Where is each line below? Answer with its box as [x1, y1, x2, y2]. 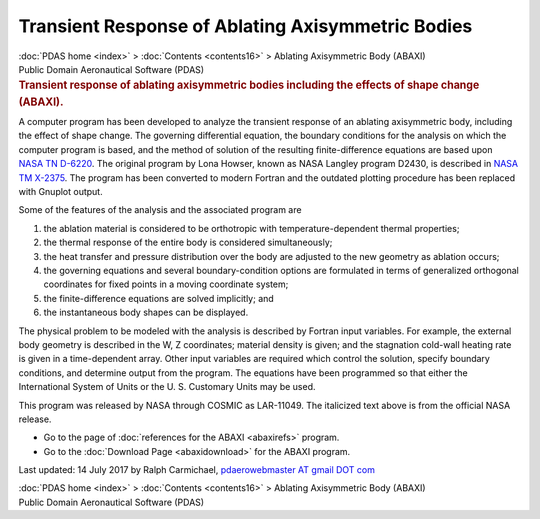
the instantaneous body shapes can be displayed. [43, 306, 249, 319]
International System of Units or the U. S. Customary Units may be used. [18, 381, 316, 393]
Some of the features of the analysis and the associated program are [18, 204, 302, 216]
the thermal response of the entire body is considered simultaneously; [43, 236, 333, 249]
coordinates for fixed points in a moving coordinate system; [43, 278, 289, 290]
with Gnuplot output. [18, 186, 104, 198]
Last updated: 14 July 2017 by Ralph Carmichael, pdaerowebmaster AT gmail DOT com [18, 464, 375, 476]
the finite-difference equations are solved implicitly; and [43, 292, 274, 304]
